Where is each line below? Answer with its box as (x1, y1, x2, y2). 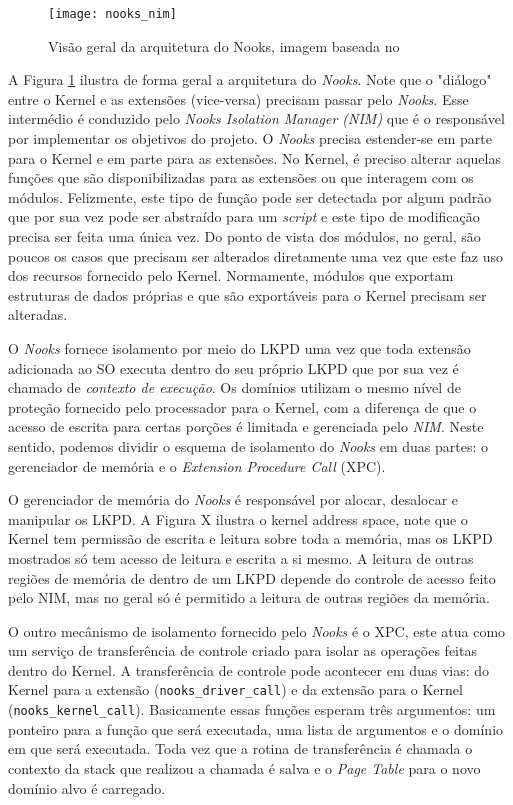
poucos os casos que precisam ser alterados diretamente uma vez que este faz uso (8, 245, 504, 266)
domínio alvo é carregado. (8, 777, 166, 798)
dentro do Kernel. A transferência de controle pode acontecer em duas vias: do (8, 659, 490, 680)
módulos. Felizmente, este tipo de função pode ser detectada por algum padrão (8, 186, 492, 207)
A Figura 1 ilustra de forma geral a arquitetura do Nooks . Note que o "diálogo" (8, 69, 492, 90)
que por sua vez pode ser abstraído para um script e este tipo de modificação (8, 206, 480, 227)
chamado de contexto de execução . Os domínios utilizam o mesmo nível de (8, 377, 461, 398)
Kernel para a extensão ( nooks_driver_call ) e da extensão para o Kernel (8, 679, 463, 700)
